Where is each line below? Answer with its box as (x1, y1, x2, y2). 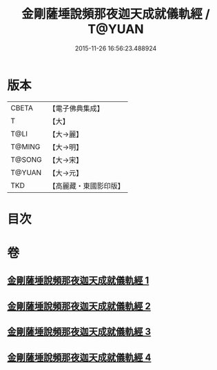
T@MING (10, 142, 41, 152)
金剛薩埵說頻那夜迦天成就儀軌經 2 (7, 300, 152, 312)
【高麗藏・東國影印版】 (48, 181, 125, 190)
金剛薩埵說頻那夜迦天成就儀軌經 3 (7, 326, 152, 338)
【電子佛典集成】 (48, 103, 105, 113)
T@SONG (10, 154, 43, 164)
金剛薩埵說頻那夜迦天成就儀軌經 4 (7, 351, 152, 363)
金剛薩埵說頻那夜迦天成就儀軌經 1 (7, 275, 149, 287)
